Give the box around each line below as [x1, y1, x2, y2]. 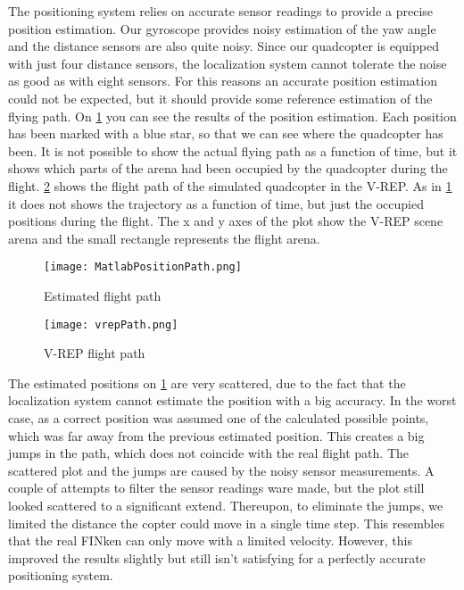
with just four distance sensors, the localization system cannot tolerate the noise [8, 54, 447, 72]
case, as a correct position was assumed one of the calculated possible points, [8, 409, 429, 427]
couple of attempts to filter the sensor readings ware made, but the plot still [8, 478, 425, 497]
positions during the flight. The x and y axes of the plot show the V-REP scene [8, 212, 443, 230]
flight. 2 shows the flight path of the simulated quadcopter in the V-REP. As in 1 [8, 176, 452, 195]
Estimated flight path [44, 286, 162, 304]
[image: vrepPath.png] [44, 318, 178, 331]
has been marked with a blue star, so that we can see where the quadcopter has [8, 124, 443, 143]
